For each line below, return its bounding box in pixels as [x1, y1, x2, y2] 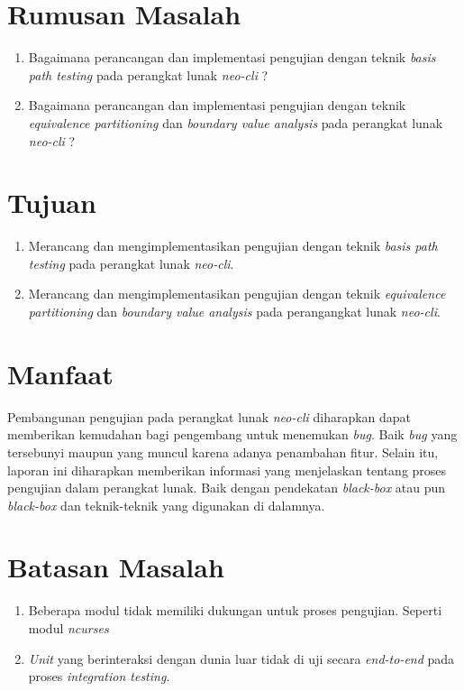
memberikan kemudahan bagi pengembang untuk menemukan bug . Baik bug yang [7, 425, 458, 444]
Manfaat [7, 355, 114, 392]
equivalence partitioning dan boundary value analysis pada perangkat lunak [28, 113, 443, 132]
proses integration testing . [28, 667, 170, 686]
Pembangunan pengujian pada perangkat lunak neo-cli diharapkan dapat [7, 407, 412, 426]
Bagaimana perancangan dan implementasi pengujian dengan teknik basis [28, 48, 436, 67]
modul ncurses [28, 619, 109, 637]
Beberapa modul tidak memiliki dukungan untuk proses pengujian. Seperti [28, 601, 442, 620]
